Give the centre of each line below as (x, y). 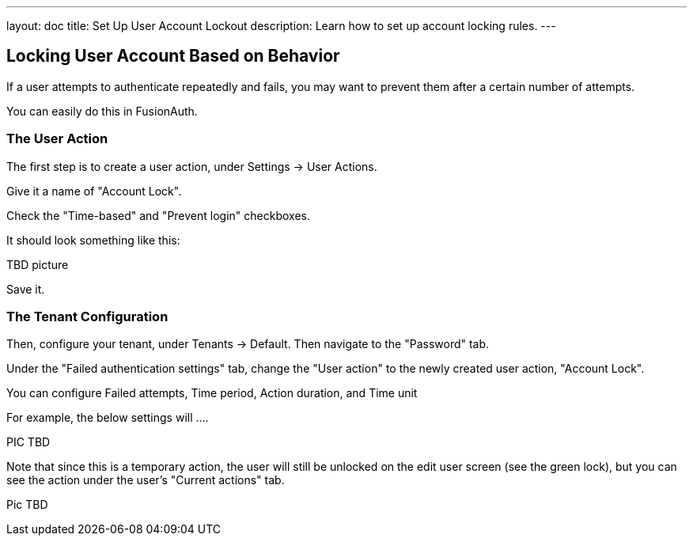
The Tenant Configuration (87, 316)
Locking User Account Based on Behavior (173, 56)
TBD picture (38, 264)
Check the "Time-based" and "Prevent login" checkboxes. (158, 215)
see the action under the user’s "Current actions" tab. (146, 480)
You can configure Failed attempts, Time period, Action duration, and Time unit (212, 393)
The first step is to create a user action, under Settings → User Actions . (192, 166)
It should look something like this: (93, 240)
